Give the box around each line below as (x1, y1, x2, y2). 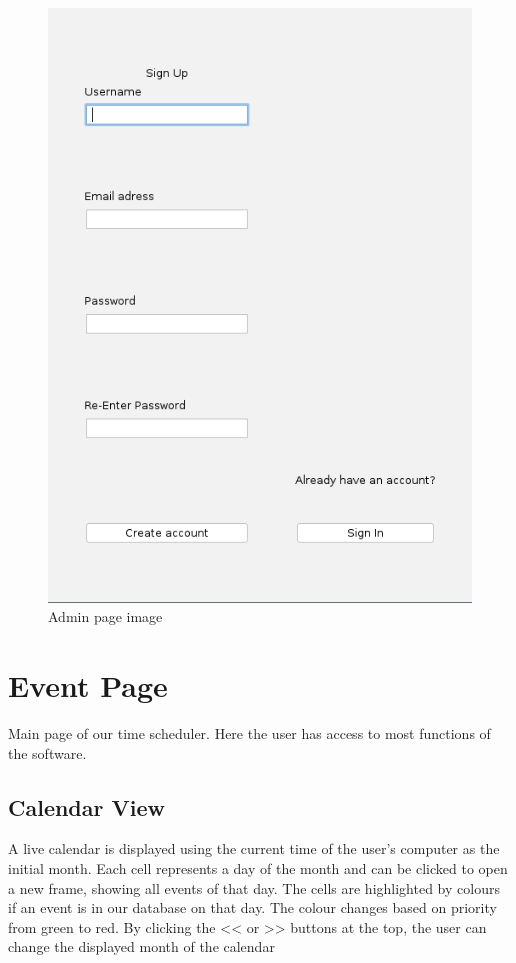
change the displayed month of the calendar (8, 936, 275, 957)
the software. (8, 742, 87, 763)
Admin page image (48, 606, 163, 627)
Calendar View (8, 791, 165, 822)
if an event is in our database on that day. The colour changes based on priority (8, 897, 497, 918)
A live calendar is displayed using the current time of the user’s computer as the (8, 838, 500, 859)
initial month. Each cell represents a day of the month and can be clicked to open (8, 858, 508, 879)
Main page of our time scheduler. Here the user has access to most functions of (8, 723, 491, 744)
